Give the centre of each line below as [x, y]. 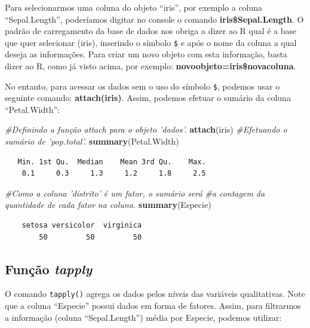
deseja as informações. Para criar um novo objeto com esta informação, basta [146, 54]
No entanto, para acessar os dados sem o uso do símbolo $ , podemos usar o [142, 86]
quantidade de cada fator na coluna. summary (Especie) [108, 205]
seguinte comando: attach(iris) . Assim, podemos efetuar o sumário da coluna [148, 98]
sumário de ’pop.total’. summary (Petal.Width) [92, 141]
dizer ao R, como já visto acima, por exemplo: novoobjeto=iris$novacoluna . [151, 66]
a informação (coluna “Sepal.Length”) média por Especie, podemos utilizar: [143, 317]
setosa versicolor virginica [82, 226]
